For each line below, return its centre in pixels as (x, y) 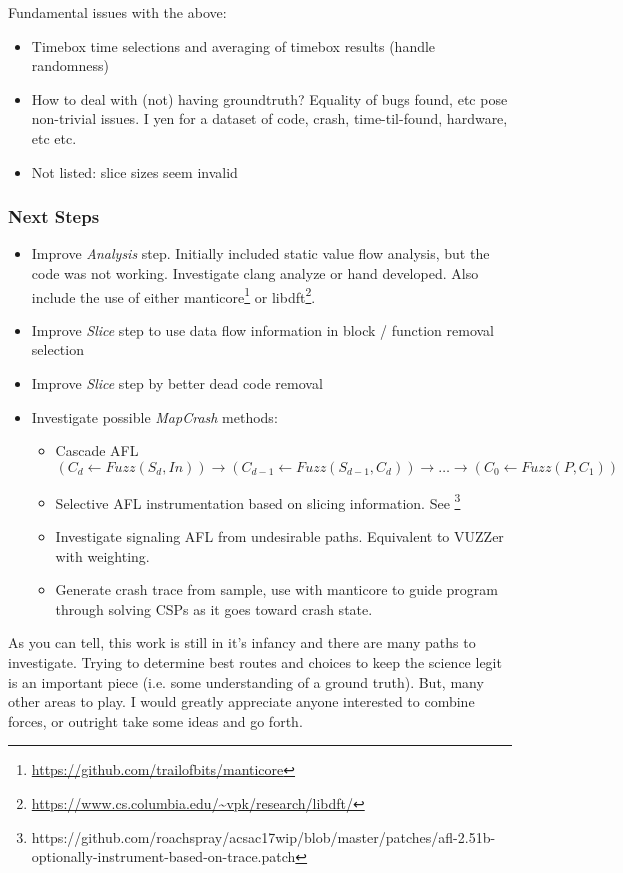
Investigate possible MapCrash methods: (154, 416)
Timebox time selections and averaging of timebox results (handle (233, 45)
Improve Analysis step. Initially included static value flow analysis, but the (260, 253)
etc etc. (54, 137)
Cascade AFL (97, 450)
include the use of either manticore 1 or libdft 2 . (173, 295)
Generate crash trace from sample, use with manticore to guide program (276, 589)
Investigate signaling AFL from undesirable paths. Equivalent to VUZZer (279, 536)
